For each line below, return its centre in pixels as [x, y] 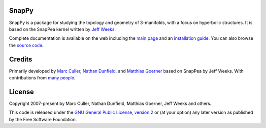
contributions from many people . [42, 77]
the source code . [26, 45]
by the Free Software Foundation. [43, 119]
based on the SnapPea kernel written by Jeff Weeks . [62, 29]
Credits [21, 59]
